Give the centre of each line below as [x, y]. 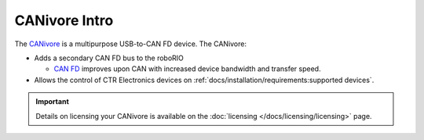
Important [53, 102]
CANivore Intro [64, 20]
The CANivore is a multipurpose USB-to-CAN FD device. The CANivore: [131, 44]
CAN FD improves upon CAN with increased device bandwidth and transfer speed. [187, 69]
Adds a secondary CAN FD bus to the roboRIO [109, 58]
